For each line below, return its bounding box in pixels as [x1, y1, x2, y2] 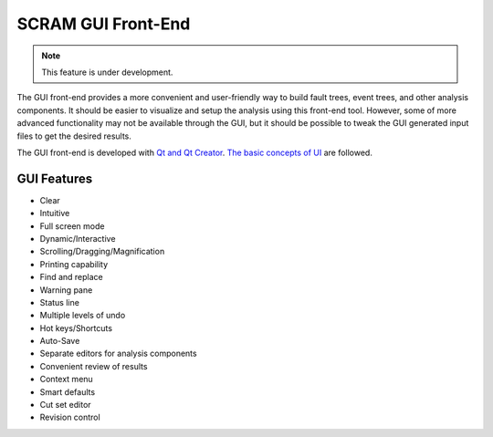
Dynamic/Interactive [39, 233, 116, 244]
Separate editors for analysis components [39, 348, 197, 359]
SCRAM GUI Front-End [16, 14, 191, 34]
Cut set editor [39, 400, 91, 411]
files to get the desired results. [16, 130, 132, 141]
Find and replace [39, 272, 104, 283]
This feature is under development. [41, 67, 173, 78]
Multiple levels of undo [39, 310, 126, 321]
